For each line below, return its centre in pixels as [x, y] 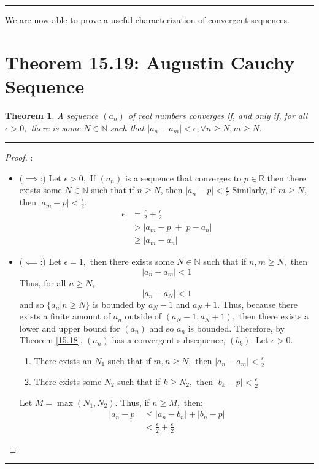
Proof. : [19, 157]
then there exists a [274, 316]
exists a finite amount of [65, 316]
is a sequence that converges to [183, 177]
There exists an [63, 360]
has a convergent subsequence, [169, 340]
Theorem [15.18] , [51, 340]
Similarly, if [254, 190]
